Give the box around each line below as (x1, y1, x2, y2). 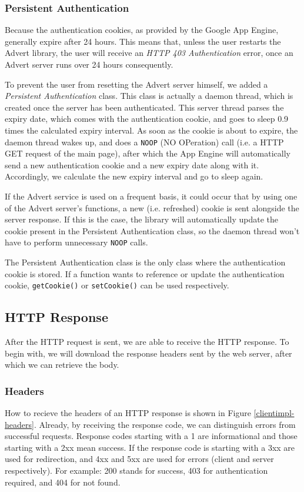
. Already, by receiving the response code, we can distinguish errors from (34, 418, 296, 430)
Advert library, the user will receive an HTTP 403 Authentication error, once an (5, 46, 293, 59)
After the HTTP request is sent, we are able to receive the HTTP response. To (5, 335, 289, 348)
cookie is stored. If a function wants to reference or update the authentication (5, 267, 285, 280)
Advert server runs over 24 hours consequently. (5, 58, 173, 70)
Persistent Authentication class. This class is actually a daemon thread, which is (5, 89, 293, 102)
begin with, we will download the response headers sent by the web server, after (5, 347, 292, 359)
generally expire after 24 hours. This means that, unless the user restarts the (5, 35, 281, 47)
